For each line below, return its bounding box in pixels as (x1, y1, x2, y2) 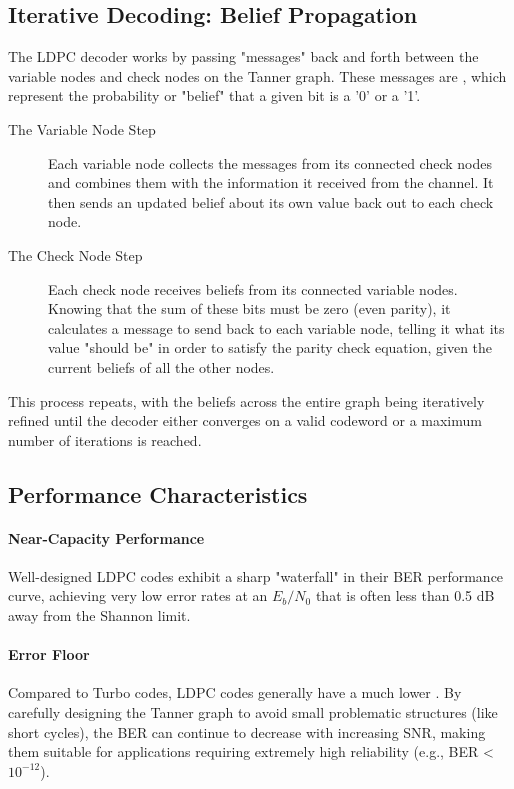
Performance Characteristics (8, 478, 308, 509)
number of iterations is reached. (8, 429, 202, 450)
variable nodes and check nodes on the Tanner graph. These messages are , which (8, 65, 507, 86)
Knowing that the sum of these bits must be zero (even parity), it (48, 298, 451, 319)
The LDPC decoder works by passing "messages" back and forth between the (8, 46, 479, 67)
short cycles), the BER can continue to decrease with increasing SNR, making (8, 721, 486, 742)
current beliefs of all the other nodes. (48, 356, 275, 377)
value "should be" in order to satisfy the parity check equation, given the (48, 337, 493, 358)
